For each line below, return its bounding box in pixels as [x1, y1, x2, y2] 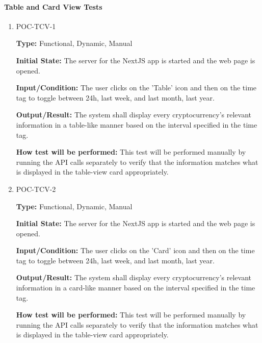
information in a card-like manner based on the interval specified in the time [16, 282, 255, 293]
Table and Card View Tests [4, 1, 102, 12]
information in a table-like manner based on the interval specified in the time [16, 119, 257, 130]
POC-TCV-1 [16, 20, 56, 31]
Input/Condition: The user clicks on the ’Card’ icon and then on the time [16, 245, 255, 256]
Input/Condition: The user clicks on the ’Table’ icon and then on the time [16, 82, 257, 93]
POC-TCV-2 [16, 183, 56, 194]
